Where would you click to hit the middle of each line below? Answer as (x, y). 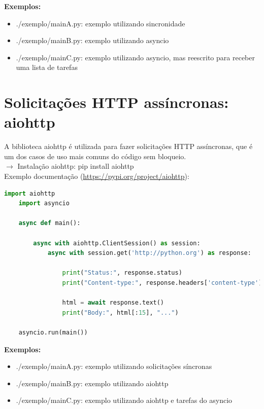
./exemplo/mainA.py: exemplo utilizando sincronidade (101, 23)
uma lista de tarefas (47, 67)
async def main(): (49, 223)
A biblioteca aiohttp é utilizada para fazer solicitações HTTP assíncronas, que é (128, 146)
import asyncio (44, 203)
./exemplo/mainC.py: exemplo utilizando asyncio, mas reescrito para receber (135, 57)
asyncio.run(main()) (53, 332)
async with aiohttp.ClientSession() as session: (117, 243)
